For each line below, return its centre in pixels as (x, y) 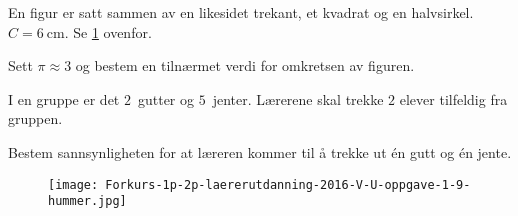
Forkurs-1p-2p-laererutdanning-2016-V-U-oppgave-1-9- (288, 184)
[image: (73, 184)
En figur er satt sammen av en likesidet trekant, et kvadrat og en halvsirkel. (241, 12)
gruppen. (35, 118)
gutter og (166, 98)
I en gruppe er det (64, 98)
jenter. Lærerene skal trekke (298, 98)
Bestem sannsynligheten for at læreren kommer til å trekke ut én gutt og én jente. (260, 151)
